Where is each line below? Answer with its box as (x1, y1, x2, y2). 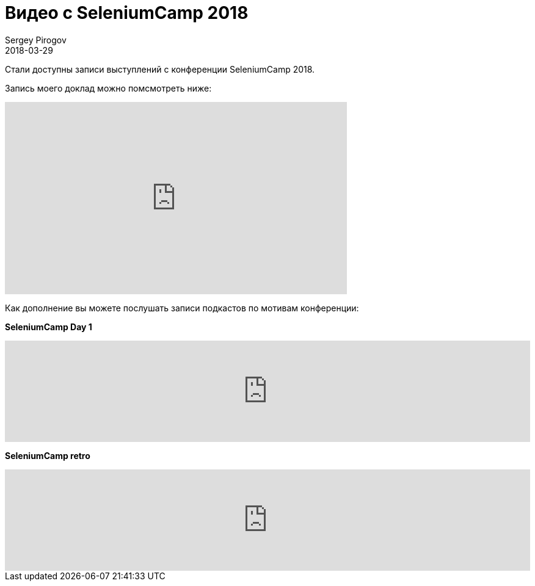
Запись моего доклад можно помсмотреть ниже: (5, 82, 212, 93)
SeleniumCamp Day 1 (5, 321, 92, 332)
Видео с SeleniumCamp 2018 (5, 2, 249, 23)
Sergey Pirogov (5, 34, 67, 45)
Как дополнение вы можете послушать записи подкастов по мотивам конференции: (5, 302, 359, 313)
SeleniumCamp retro (5, 450, 90, 461)
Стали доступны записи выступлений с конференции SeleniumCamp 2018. (5, 63, 315, 74)
